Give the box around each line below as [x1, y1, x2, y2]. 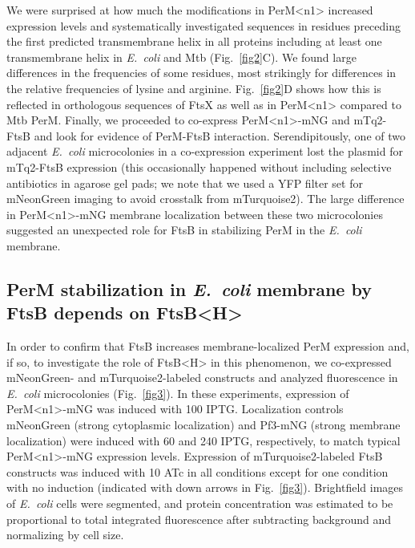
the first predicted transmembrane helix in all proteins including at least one [6, 33, 382, 50]
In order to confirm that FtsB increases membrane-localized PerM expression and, [6, 338, 409, 355]
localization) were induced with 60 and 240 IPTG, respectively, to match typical [6, 432, 401, 449]
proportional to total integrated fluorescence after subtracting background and [6, 510, 391, 527]
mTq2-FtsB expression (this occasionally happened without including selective [6, 158, 392, 175]
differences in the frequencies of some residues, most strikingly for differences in [6, 64, 397, 81]
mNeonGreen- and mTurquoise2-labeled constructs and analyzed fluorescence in [6, 369, 398, 386]
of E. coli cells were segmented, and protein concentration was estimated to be [6, 495, 393, 512]
